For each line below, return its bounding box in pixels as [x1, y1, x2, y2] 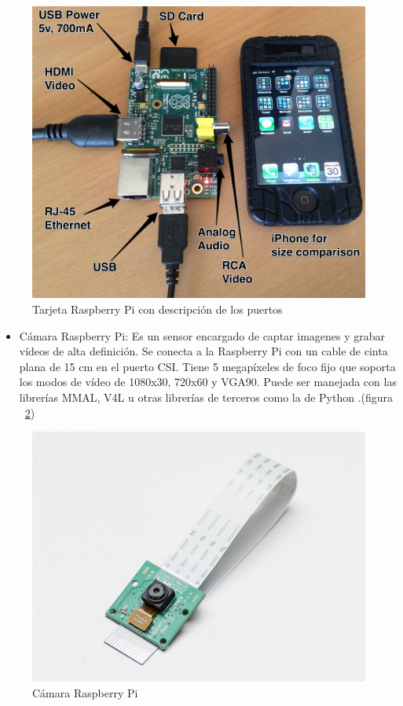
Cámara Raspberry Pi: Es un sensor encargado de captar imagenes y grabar [19, 327, 386, 344]
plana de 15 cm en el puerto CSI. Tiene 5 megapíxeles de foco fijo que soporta [19, 358, 396, 374]
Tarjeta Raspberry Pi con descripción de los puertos [32, 301, 283, 317]
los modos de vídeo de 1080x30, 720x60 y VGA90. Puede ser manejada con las [19, 373, 397, 390]
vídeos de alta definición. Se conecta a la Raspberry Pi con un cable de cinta [19, 343, 388, 359]
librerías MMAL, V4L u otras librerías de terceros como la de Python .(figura [19, 388, 394, 405]
